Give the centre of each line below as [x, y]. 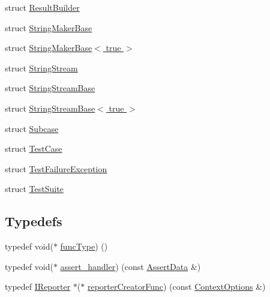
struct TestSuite [34, 189]
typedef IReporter [38, 286]
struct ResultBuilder [42, 7]
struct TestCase [34, 148]
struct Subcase [32, 128]
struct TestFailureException [56, 168]
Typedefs [34, 221]
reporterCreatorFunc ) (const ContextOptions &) [176, 286]
